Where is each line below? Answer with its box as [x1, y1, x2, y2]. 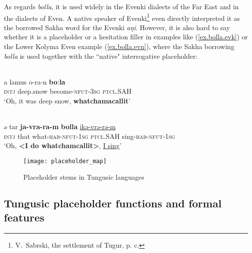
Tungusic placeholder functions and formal [4, 195, 222, 210]
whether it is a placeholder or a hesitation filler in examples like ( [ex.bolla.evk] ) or [4, 32, 248, 42]
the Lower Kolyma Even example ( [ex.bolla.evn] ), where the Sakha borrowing [4, 41, 235, 51]
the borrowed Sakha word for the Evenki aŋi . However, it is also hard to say [4, 22, 230, 32]
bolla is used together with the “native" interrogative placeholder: [4, 51, 198, 61]
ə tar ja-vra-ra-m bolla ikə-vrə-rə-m [4, 121, 116, 132]
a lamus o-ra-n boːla [4, 76, 65, 86]
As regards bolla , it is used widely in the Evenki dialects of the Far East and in [4, 1, 239, 11]
